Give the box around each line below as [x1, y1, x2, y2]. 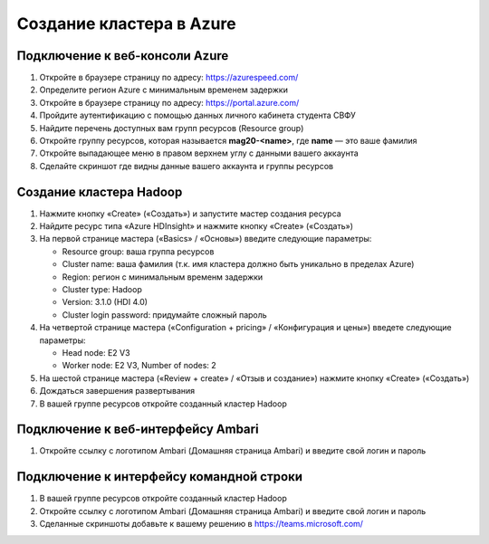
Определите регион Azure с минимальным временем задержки [39, 84, 289, 95]
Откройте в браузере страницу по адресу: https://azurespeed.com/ [39, 72, 299, 83]
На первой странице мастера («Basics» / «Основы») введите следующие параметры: [39, 234, 372, 244]
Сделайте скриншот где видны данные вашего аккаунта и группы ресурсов [39, 160, 334, 171]
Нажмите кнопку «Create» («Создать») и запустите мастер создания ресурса [39, 208, 341, 219]
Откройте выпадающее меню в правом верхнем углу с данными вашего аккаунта [39, 148, 360, 158]
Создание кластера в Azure [16, 14, 236, 33]
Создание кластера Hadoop [16, 184, 183, 199]
